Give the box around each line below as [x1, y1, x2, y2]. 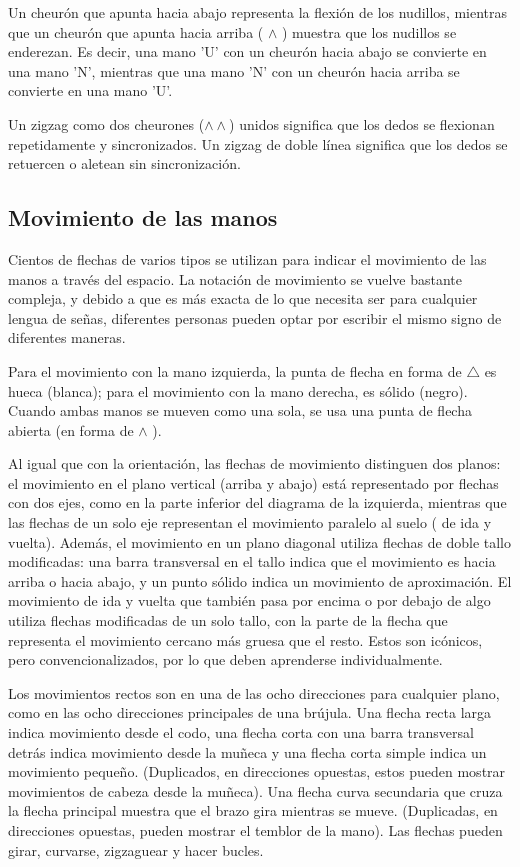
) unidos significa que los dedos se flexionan [229, 113, 495, 134]
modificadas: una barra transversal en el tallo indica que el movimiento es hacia [8, 551, 496, 572]
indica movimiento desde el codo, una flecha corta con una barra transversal [8, 722, 474, 743]
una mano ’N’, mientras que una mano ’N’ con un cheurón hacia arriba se [8, 60, 460, 81]
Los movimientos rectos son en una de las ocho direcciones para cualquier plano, [8, 682, 500, 703]
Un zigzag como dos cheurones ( [8, 113, 205, 134]
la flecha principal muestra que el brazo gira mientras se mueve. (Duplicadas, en [8, 800, 498, 821]
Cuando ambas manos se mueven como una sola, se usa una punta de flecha [8, 400, 472, 421]
